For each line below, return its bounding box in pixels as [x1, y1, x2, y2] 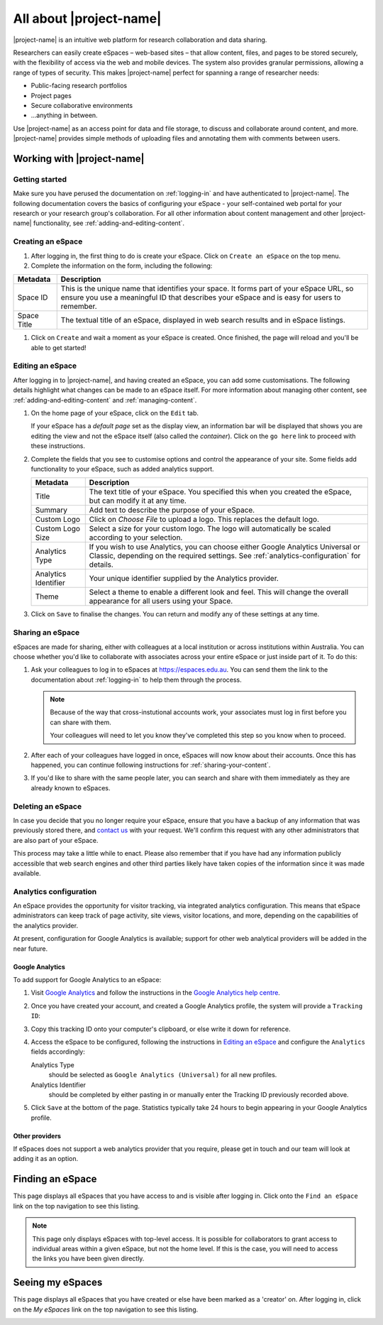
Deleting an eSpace [13, 801, 82, 811]
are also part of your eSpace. [13, 836, 99, 844]
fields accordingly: [30, 1047, 85, 1056]
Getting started [13, 174, 67, 184]
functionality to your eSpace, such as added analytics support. [30, 464, 214, 473]
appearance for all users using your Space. [89, 596, 233, 606]
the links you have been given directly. [32, 1254, 145, 1263]
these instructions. [30, 442, 85, 450]
